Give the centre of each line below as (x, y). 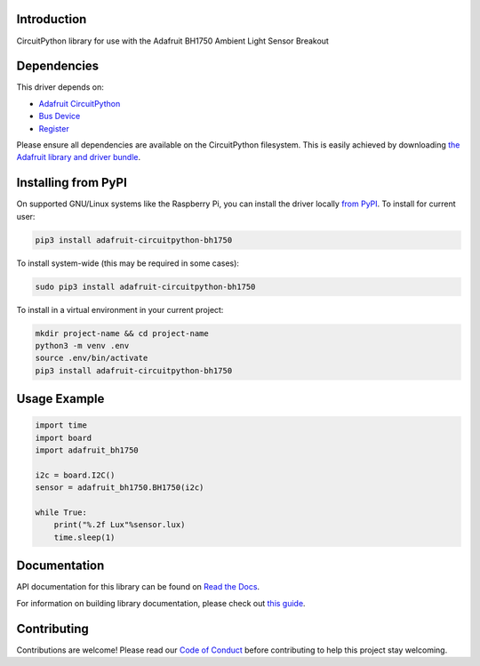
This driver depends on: (60, 87)
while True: (61, 513)
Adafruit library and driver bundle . (79, 157)
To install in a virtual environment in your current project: (120, 309)
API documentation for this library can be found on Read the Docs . (138, 587)
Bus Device (60, 116)
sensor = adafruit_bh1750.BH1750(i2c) (120, 488)
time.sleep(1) (84, 537)
